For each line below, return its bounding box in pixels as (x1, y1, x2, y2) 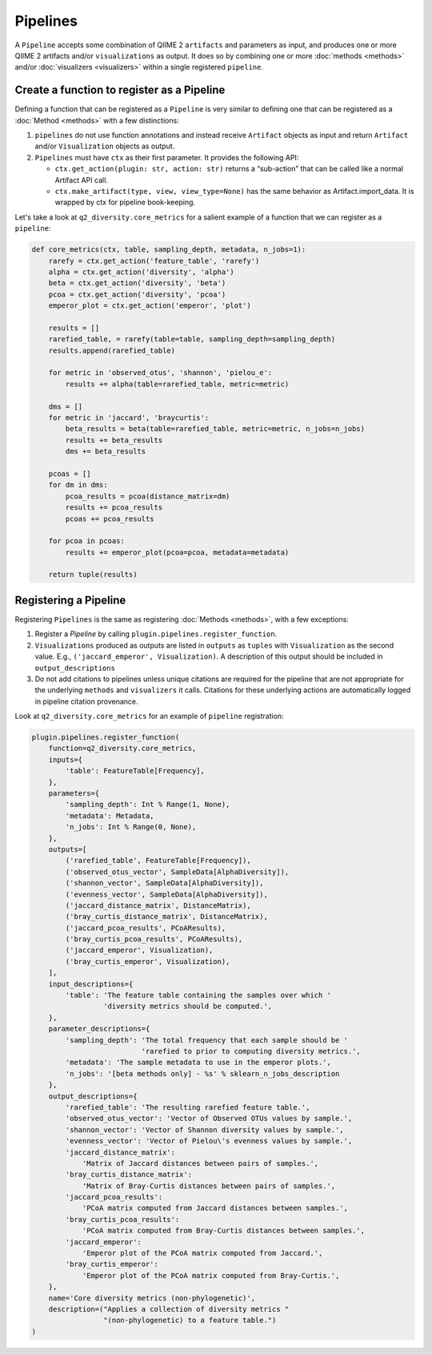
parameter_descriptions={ (48, 1024, 150, 1034)
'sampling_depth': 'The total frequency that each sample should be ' (65, 1035, 348, 1045)
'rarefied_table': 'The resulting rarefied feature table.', (65, 1103, 310, 1111)
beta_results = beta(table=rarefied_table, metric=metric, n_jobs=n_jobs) (65, 425, 366, 434)
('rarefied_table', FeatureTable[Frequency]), (65, 856, 251, 865)
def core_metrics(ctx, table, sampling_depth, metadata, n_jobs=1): (31, 245, 306, 254)
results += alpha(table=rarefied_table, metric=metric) (65, 379, 290, 389)
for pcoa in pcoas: (48, 537, 126, 546)
